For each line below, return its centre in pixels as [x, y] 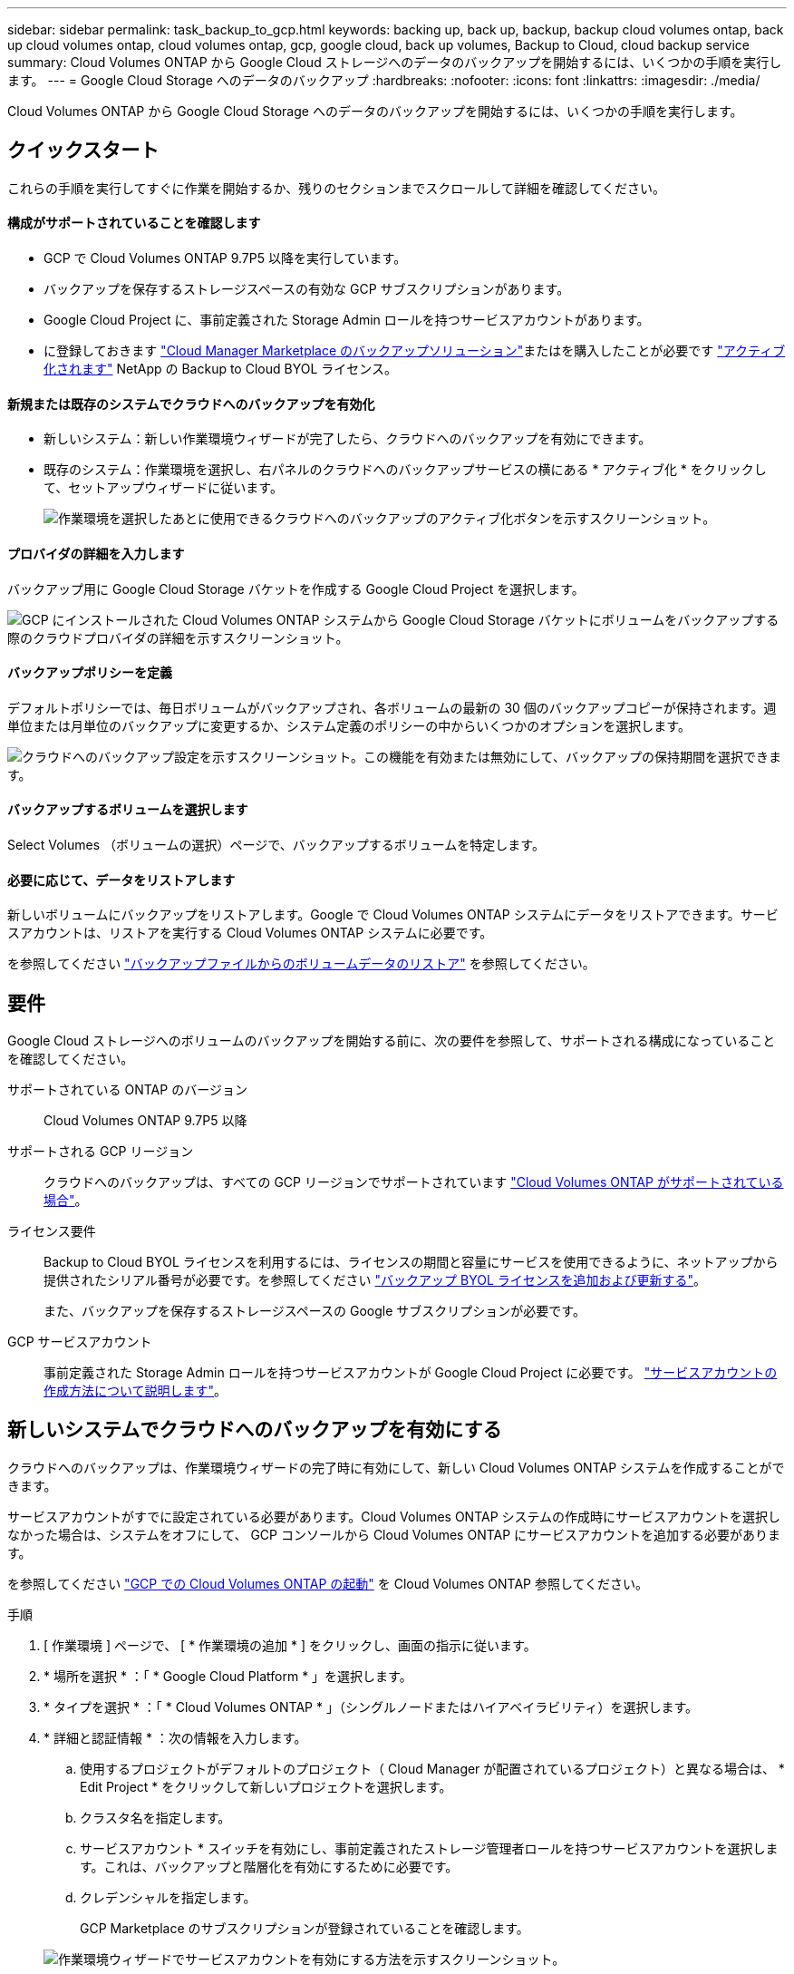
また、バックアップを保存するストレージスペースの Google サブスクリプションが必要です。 [315, 1311]
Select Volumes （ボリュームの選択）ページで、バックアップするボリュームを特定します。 [276, 844]
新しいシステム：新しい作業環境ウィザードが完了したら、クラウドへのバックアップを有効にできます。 [348, 439]
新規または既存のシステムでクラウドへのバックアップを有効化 [191, 404]
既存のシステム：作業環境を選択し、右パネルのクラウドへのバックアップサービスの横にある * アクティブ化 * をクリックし [405, 470]
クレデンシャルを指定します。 [168, 1897]
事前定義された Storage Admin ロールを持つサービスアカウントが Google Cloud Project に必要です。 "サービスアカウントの [411, 1372]
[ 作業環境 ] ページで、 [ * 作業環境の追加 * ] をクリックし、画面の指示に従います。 [290, 1645]
